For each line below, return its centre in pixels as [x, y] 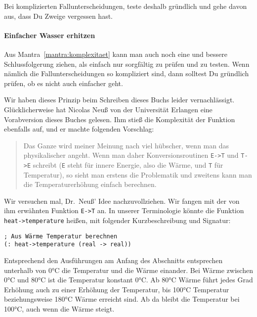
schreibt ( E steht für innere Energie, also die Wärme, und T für [128, 164]
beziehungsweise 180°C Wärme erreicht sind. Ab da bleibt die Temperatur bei [122, 299]
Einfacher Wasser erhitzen [50, 35]
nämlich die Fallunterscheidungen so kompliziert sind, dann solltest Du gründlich [127, 73]
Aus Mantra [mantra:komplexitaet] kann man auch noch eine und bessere [116, 54]
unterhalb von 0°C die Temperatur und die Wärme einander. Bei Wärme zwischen [128, 270]
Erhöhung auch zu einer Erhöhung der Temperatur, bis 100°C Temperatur [117, 289]
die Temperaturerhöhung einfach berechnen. [90, 184]
